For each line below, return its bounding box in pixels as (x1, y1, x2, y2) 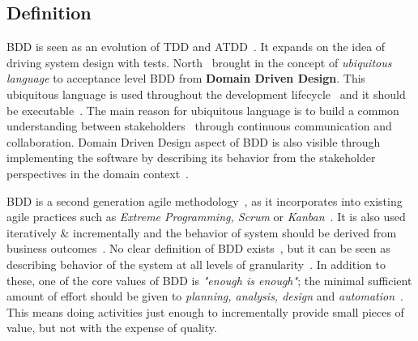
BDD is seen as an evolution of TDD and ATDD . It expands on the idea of (6, 38, 386, 55)
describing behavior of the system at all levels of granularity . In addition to (6, 255, 386, 272)
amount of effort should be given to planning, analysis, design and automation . (6, 288, 403, 305)
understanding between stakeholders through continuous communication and (6, 117, 392, 134)
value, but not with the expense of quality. (6, 319, 217, 336)
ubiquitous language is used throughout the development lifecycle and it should (6, 85, 406, 102)
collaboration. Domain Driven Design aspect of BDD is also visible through (6, 133, 381, 150)
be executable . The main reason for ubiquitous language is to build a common (6, 101, 399, 118)
